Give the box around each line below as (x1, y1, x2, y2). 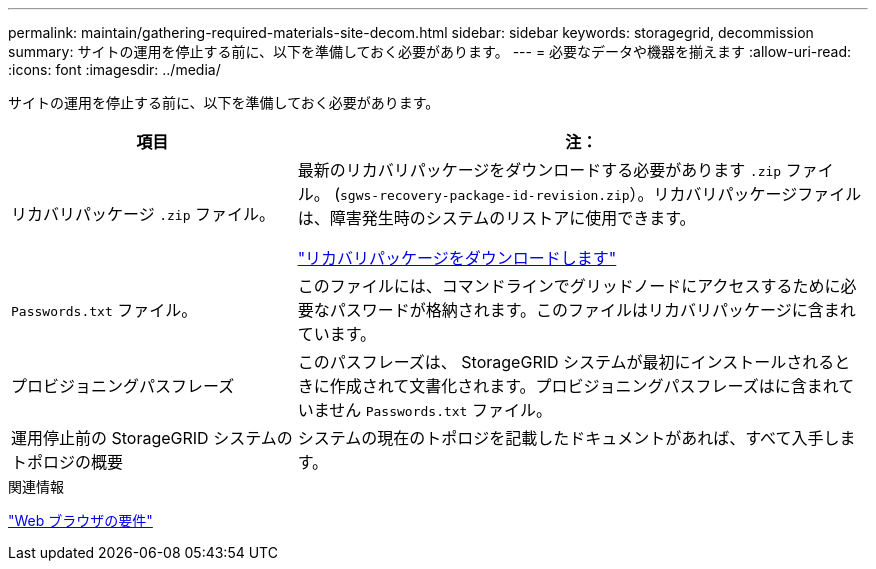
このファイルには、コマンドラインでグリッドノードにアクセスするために (297, 276, 841, 296)
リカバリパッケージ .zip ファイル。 (11, 204, 276, 224)
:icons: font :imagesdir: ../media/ (8, 61, 221, 78)
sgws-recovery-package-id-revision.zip (340, 188, 630, 203)
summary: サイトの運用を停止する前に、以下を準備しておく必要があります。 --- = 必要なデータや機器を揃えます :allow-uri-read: (8, 43, 852, 60)
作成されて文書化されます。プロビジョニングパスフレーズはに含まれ (329, 376, 839, 396)
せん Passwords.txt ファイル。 (329, 400, 552, 420)
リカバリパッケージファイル (653, 184, 862, 204)
